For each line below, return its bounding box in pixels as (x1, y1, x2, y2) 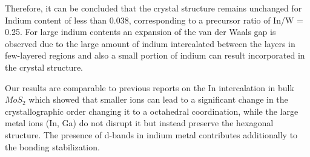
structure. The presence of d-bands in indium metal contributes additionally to (5, 128, 298, 141)
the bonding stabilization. (5, 140, 100, 153)
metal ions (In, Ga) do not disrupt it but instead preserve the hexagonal (5, 117, 274, 129)
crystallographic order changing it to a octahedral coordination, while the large (5, 104, 298, 117)
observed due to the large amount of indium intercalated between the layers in (5, 37, 295, 50)
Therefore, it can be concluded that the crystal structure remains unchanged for (5, 2, 302, 14)
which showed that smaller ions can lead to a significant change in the (28, 93, 288, 106)
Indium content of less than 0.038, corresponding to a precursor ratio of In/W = (5, 13, 303, 26)
